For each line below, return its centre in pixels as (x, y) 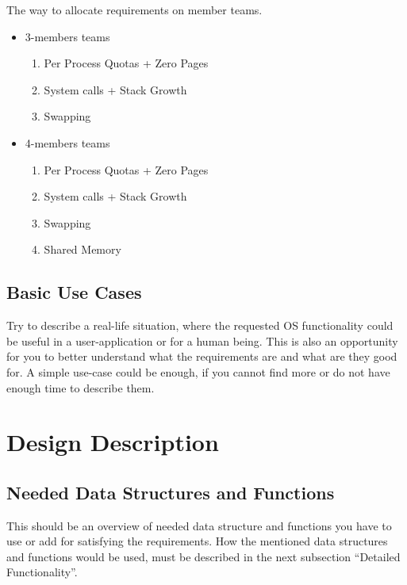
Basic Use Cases (74, 292)
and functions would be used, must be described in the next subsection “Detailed (203, 556)
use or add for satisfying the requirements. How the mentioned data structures (197, 541)
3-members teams (67, 36)
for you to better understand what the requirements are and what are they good (202, 356)
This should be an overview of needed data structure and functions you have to (199, 525)
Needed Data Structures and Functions (171, 492)
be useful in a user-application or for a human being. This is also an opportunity (202, 340)
